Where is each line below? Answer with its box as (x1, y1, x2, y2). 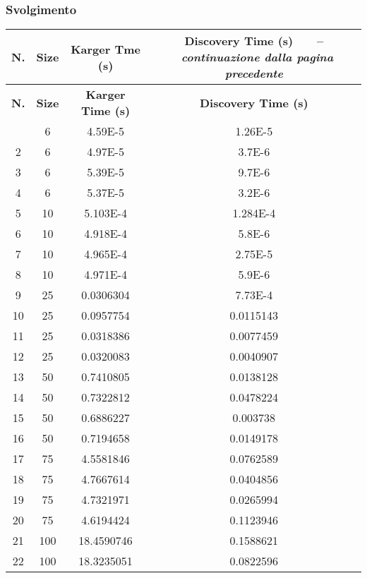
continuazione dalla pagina (181, 49, 334, 66)
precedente (224, 65, 283, 82)
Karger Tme (71, 40, 140, 57)
